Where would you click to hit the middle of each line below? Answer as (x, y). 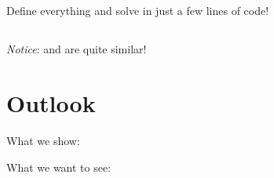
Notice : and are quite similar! (77, 49)
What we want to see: (59, 167)
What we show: (43, 141)
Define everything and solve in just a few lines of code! (138, 11)
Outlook (51, 103)
